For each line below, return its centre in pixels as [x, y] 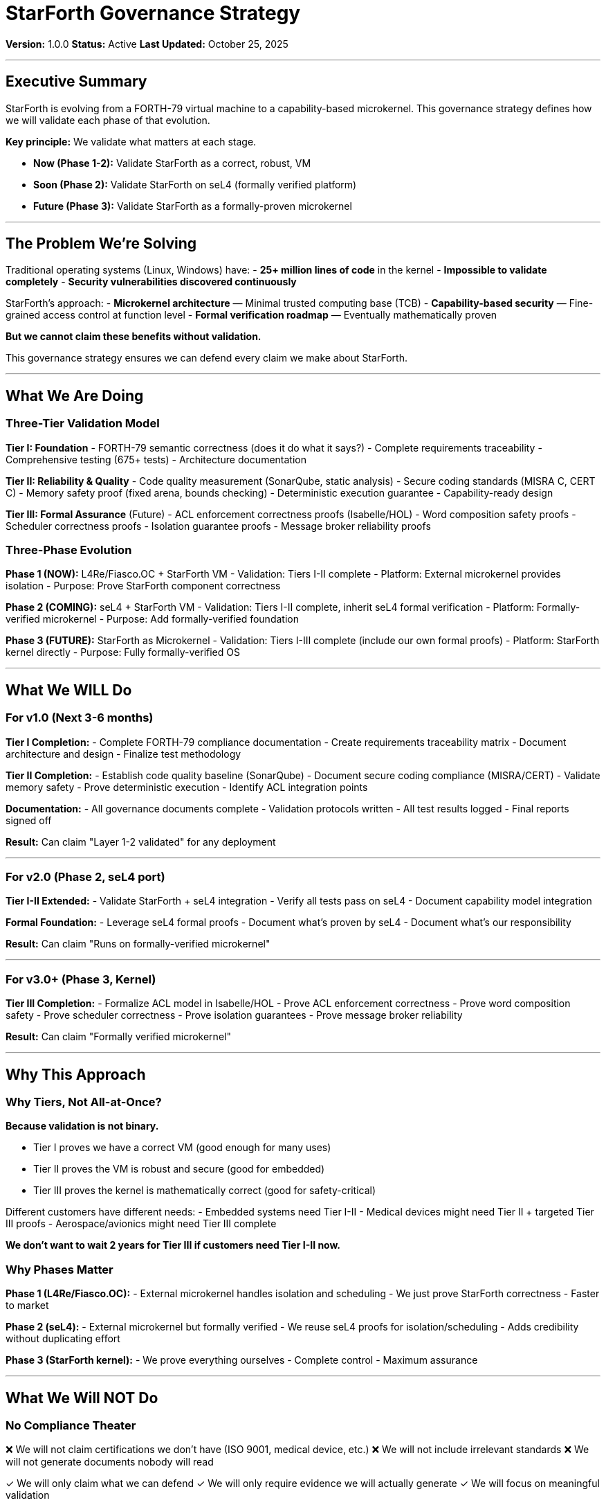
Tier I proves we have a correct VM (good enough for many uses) [182, 1148]
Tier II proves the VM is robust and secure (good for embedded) [179, 1169]
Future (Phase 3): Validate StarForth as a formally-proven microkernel [193, 206]
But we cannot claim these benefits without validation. [134, 337]
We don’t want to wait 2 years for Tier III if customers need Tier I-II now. [173, 1245]
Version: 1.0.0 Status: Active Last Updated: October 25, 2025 [147, 44]
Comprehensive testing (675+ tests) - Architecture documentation [156, 459]
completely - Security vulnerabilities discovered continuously [151, 282]
